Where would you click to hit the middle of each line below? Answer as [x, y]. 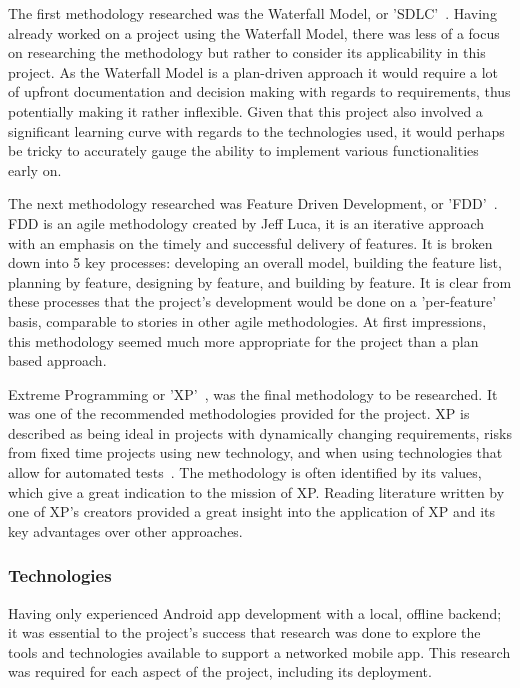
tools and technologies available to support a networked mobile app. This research [259, 651]
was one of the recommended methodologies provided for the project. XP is [239, 413]
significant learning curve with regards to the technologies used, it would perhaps [256, 130]
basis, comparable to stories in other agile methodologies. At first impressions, [247, 320]
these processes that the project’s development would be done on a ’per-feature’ [252, 301]
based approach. [57, 360]
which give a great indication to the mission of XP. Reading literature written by [256, 491]
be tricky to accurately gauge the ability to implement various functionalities [243, 150]
